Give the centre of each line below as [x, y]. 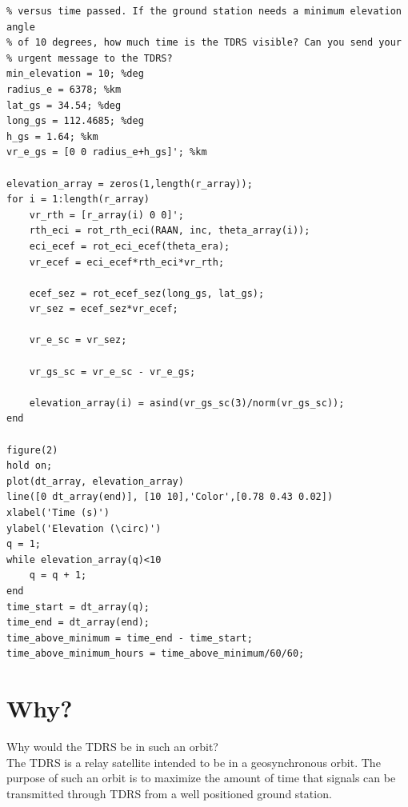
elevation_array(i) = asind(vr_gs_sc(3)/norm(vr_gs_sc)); [187, 403]
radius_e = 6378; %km [64, 89]
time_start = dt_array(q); [78, 607]
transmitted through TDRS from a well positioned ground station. [169, 793]
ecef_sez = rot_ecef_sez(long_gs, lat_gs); [147, 293]
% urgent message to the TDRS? [90, 58]
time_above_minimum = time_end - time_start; [130, 638]
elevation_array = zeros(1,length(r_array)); [130, 184]
